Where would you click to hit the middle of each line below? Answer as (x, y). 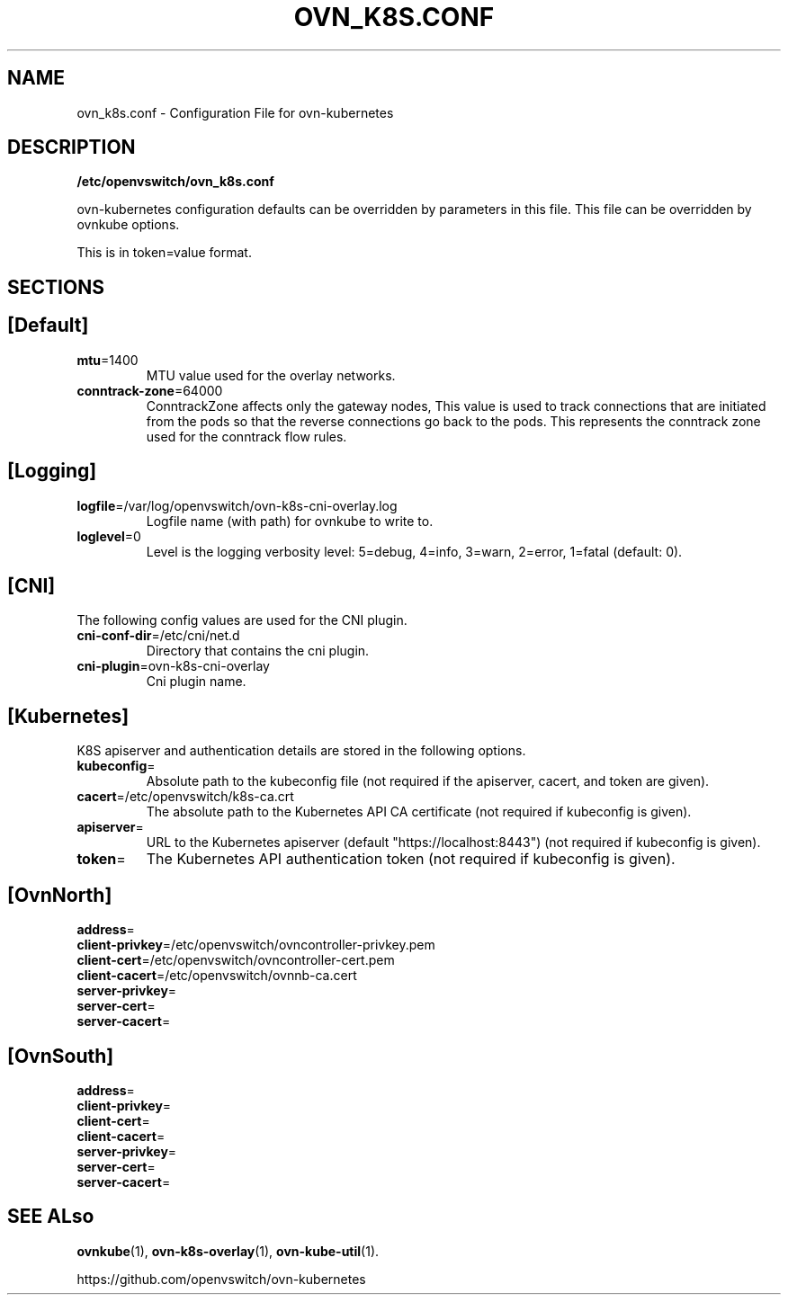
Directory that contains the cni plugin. (258, 651)
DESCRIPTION (72, 147)
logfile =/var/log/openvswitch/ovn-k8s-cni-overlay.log (237, 505)
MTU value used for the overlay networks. (271, 375)
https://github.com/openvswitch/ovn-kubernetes (221, 1279)
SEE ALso (51, 1217)
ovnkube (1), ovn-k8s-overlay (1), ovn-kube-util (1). (228, 1251)
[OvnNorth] (60, 895)
